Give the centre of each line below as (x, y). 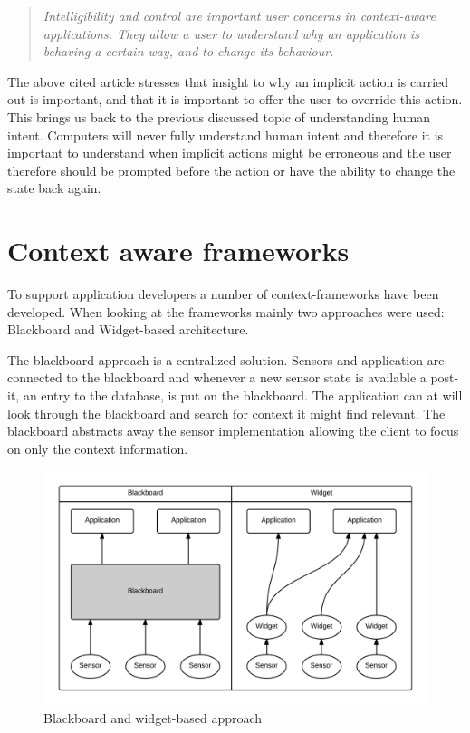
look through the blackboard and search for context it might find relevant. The (226, 413)
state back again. (54, 188)
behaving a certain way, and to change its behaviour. (188, 51)
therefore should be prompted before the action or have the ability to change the (231, 170)
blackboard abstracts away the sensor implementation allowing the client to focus (233, 431)
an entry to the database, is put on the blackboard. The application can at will (243, 395)
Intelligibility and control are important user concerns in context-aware (239, 15)
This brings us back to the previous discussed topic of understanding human (219, 116)
